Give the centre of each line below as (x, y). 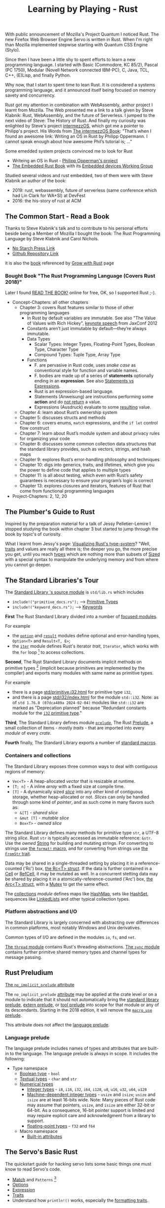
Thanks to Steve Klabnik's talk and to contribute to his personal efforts (77, 228)
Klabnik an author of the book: (36, 181)
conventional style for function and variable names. (86, 371)
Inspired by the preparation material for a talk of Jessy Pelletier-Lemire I (78, 524)
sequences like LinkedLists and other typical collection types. (67, 899)
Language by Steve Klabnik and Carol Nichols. (52, 239)
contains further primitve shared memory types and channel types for (76, 952)
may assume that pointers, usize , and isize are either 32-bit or (91, 1105)
